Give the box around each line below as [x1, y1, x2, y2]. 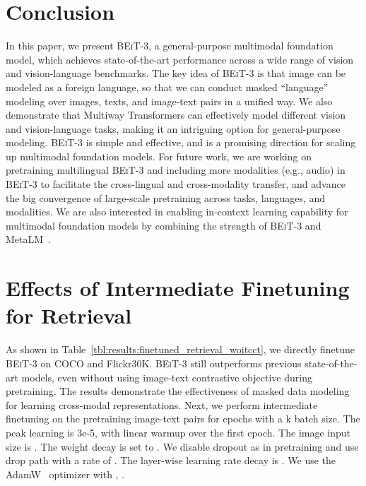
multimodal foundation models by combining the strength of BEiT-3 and [6, 218, 321, 232]
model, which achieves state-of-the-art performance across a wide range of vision [6, 52, 354, 66]
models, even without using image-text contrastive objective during [21, 369, 312, 384]
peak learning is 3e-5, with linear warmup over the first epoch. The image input [6, 425, 351, 439]
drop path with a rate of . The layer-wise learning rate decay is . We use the [6, 453, 336, 468]
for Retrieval [6, 301, 132, 330]
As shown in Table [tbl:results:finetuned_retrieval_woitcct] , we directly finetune [6, 342, 355, 357]
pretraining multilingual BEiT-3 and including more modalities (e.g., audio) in [6, 162, 346, 177]
